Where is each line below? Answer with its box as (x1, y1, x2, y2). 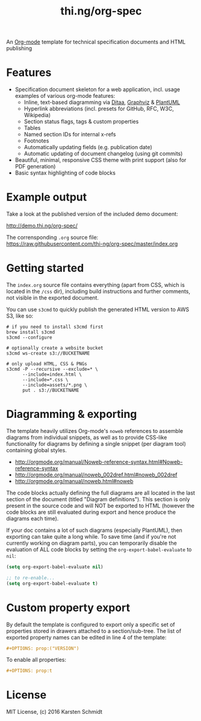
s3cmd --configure (6, 335, 52, 341)
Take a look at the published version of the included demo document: (6, 210, 179, 218)
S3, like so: (6, 312, 34, 319)
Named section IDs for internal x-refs (23, 131, 116, 138)
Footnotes (23, 137, 49, 144)
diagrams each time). (6, 514, 59, 522)
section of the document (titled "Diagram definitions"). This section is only (6, 495, 191, 502)
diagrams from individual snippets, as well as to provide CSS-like (6, 434, 167, 441)
